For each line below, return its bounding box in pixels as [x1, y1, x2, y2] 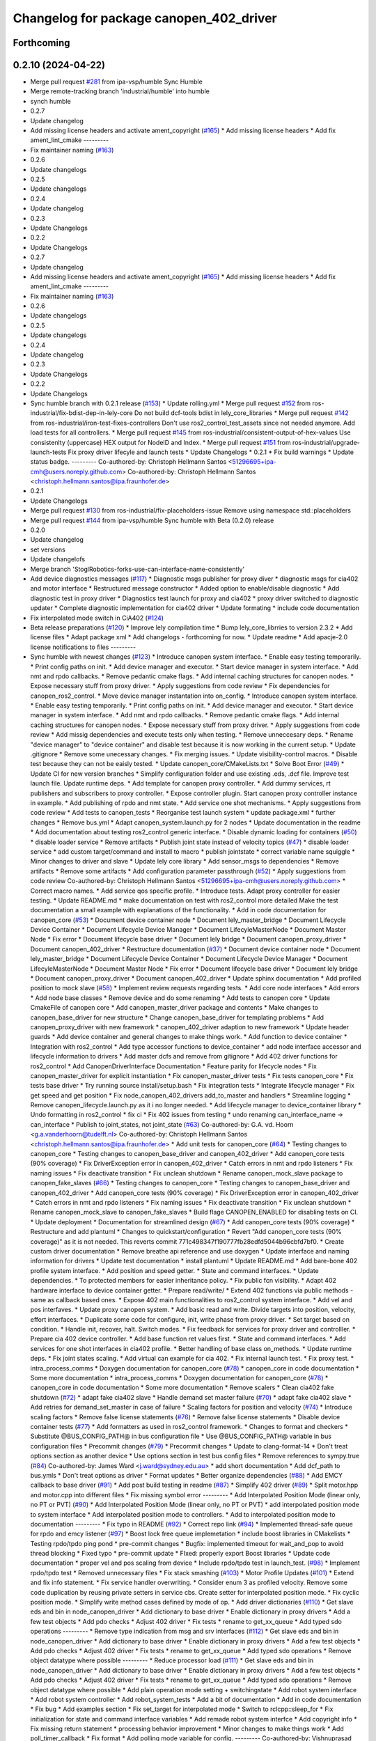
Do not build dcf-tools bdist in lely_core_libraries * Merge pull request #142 [134, 409, 349, 417]
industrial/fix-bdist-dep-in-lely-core [30, 409, 133, 417]
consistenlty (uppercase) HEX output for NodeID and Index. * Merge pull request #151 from [30, 438, 292, 446]
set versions [30, 545, 65, 554]
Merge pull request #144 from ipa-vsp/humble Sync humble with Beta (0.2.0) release [30, 516, 274, 524]
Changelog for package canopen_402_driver [13, 10, 278, 26]
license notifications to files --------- [30, 643, 136, 651]
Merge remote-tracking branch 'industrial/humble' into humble [30, 87, 210, 95]
